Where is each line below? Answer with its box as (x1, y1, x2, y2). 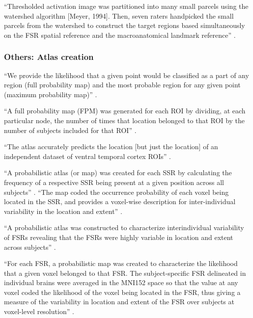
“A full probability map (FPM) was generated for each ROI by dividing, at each (4, 106, 246, 116)
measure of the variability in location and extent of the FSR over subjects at (4, 296, 234, 307)
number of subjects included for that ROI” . (4, 125, 137, 135)
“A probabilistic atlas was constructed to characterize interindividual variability (4, 222, 244, 233)
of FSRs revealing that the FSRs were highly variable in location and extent (4, 232, 233, 242)
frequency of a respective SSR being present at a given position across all (4, 177, 224, 187)
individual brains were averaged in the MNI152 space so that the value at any (4, 277, 238, 288)
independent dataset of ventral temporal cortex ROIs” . (4, 151, 171, 161)
